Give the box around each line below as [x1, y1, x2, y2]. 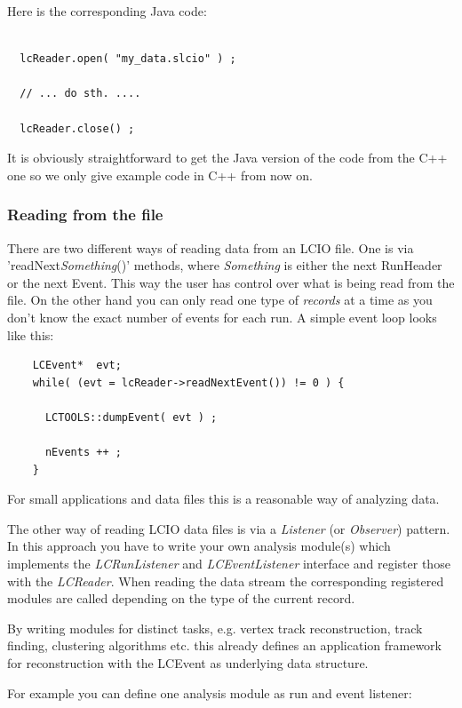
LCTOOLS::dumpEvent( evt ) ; [44, 410, 218, 424]
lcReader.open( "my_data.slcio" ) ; [20, 52, 236, 66]
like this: [7, 325, 54, 344]
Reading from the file [7, 203, 163, 226]
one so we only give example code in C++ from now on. [7, 165, 313, 184]
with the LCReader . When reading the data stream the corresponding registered [7, 571, 444, 590]
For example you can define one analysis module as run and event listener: [7, 683, 412, 702]
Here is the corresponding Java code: [7, 2, 207, 20]
